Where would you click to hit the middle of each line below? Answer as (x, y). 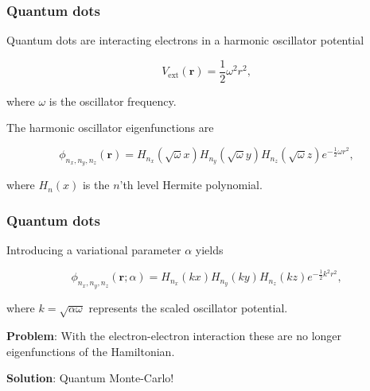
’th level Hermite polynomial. (191, 185)
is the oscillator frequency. (113, 101)
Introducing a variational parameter (94, 250)
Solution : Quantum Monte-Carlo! (90, 378)
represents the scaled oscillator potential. (188, 307)
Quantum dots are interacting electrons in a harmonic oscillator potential (185, 40)
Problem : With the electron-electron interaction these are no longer (174, 336)
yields (209, 250)
